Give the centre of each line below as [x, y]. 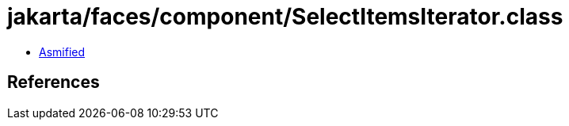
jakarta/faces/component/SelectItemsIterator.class [285, 17]
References [53, 82]
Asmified [62, 52]
